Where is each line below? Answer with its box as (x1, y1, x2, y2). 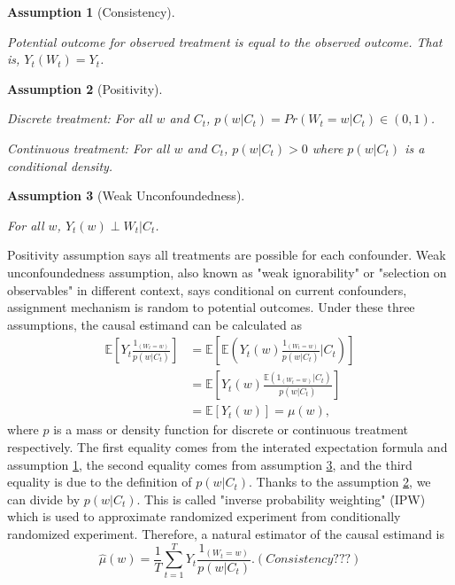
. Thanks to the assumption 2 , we (249, 472, 431, 491)
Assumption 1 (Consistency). (7, 3, 175, 20)
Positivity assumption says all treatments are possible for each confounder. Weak (7, 246, 446, 264)
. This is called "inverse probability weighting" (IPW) (136, 489, 426, 508)
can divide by (7, 489, 81, 508)
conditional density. (7, 156, 113, 175)
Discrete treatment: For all (7, 109, 152, 128)
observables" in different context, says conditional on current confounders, (7, 280, 407, 299)
